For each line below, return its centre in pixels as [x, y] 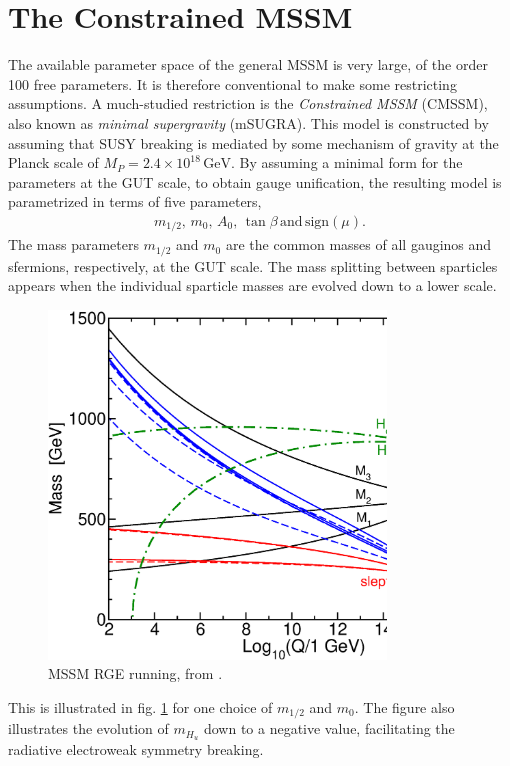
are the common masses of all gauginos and [358, 244]
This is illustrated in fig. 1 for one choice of [140, 706]
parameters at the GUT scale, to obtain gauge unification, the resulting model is [255, 181]
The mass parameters [73, 244]
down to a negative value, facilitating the [329, 728]
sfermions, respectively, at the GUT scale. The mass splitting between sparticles [253, 265]
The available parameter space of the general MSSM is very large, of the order [248, 64]
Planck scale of [53, 162]
